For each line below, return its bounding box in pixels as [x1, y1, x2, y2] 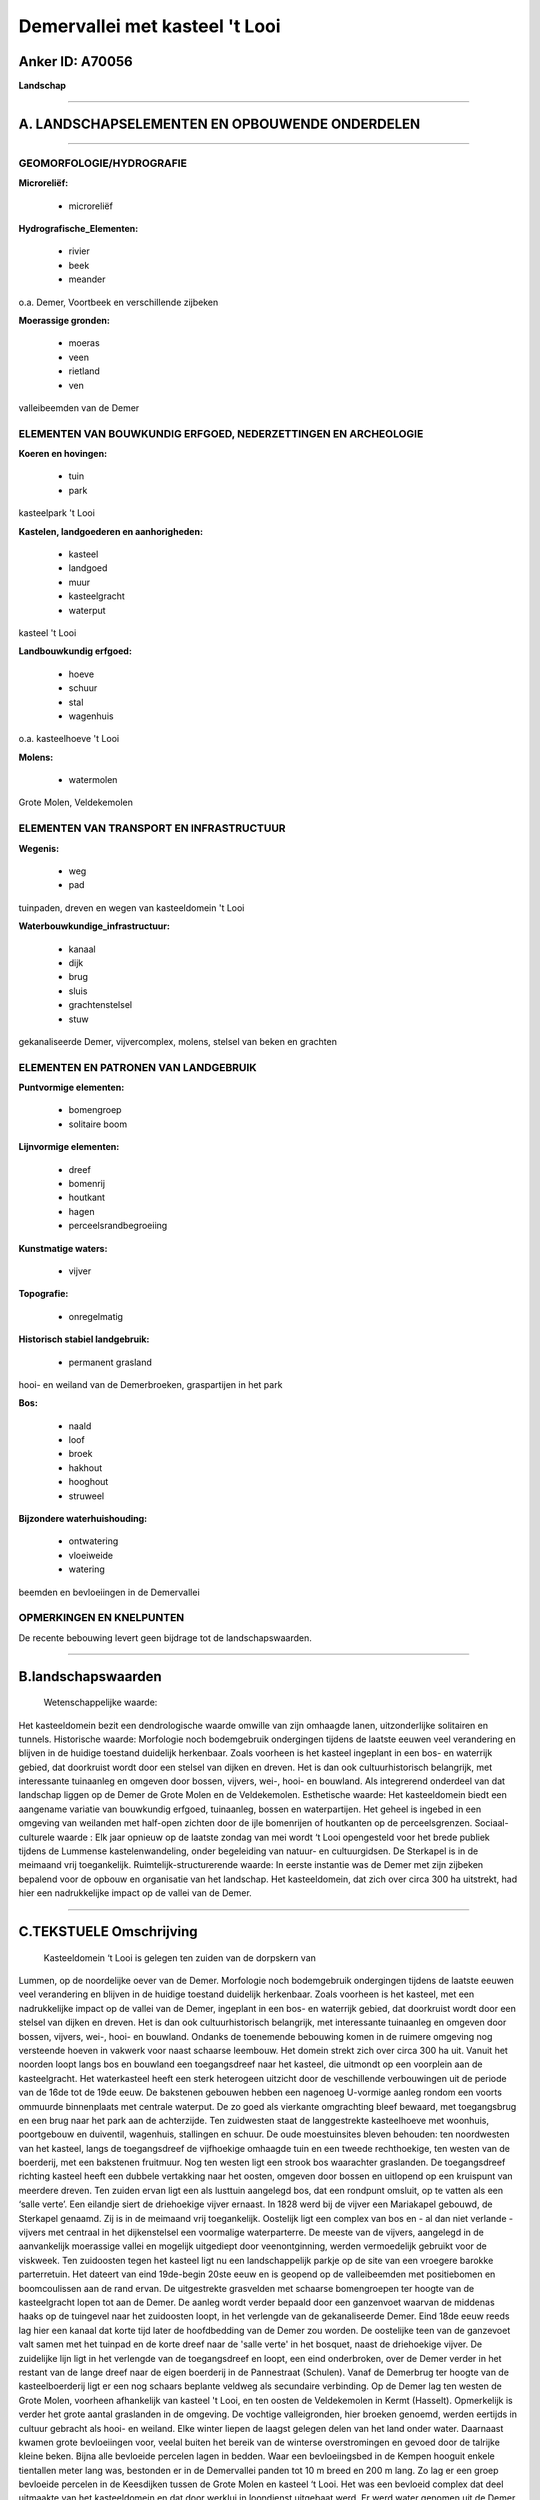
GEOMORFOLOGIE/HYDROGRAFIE [18, 156, 187, 170]
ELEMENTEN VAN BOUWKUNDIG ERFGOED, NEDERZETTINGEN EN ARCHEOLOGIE [18, 426, 424, 440]
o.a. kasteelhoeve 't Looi [18, 733, 120, 745]
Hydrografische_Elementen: [18, 223, 139, 234]
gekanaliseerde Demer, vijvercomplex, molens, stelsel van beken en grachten [18, 1035, 337, 1047]
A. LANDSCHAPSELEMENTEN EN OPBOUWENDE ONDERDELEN [18, 115, 421, 132]
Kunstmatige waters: [18, 1242, 108, 1254]
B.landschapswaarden [18, 1668, 162, 1685]
